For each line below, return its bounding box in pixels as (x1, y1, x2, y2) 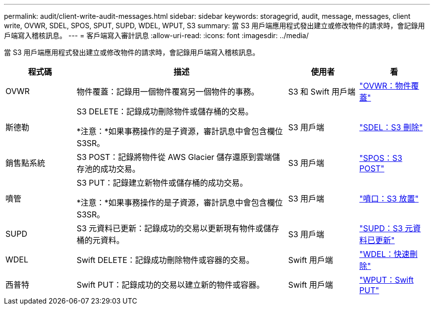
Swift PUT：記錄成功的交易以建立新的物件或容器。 (76, 280, 265, 290)
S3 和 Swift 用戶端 (288, 87, 356, 97)
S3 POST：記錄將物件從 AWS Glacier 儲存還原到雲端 (76, 152, 272, 162)
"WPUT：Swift (359, 275, 414, 285)
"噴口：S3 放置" (359, 194, 419, 204)
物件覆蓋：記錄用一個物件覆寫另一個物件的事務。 (76, 87, 259, 97)
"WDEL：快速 (359, 249, 410, 259)
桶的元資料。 (76, 235, 124, 245)
